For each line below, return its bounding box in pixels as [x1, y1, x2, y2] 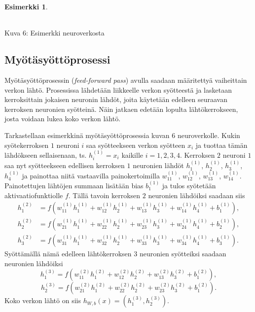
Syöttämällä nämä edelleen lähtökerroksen [4, 248, 132, 259]
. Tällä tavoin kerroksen [68, 190, 141, 200]
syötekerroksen [4, 139, 49, 150]
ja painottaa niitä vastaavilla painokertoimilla [22, 170, 160, 180]
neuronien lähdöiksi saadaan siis [148, 190, 245, 200]
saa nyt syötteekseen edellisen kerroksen [4, 160, 125, 171]
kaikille [121, 149, 143, 160]
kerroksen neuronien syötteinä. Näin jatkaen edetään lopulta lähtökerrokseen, [4, 104, 238, 114]
